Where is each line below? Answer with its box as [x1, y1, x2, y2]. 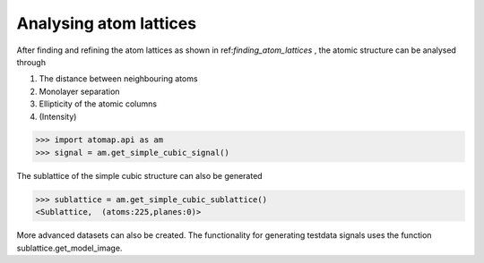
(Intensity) [39, 111, 77, 122]
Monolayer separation [39, 86, 120, 97]
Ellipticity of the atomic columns [39, 98, 157, 109]
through [16, 56, 47, 67]
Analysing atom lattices [16, 13, 197, 33]
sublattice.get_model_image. [16, 242, 123, 253]
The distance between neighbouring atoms [39, 73, 198, 84]
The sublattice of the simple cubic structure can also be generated [16, 170, 264, 181]
